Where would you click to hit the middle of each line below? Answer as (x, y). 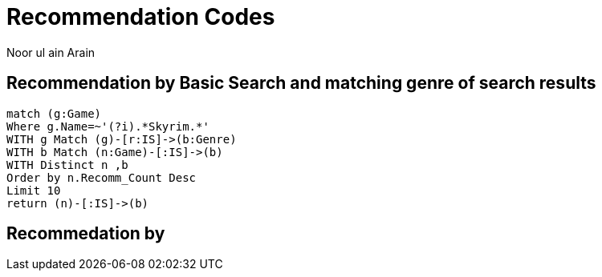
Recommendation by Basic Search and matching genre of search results (301, 83)
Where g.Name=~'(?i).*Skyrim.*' (108, 126)
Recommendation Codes (141, 17)
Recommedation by (86, 234)
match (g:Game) (54, 113)
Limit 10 (34, 190)
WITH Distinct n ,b (67, 165)
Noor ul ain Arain (51, 52)
